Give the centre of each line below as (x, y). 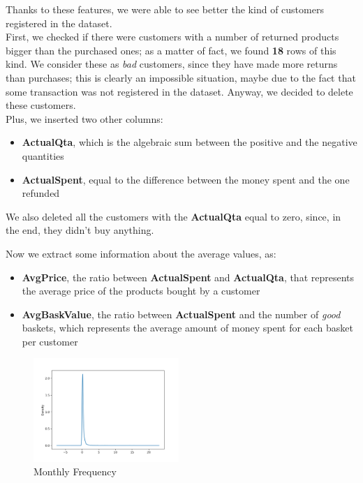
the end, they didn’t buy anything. (80, 230)
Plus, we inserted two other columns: (84, 118)
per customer (50, 341)
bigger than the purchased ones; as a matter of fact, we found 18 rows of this (171, 50)
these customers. (41, 105)
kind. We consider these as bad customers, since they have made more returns (172, 64)
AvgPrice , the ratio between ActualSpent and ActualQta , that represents (188, 277)
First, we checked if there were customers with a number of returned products (172, 37)
